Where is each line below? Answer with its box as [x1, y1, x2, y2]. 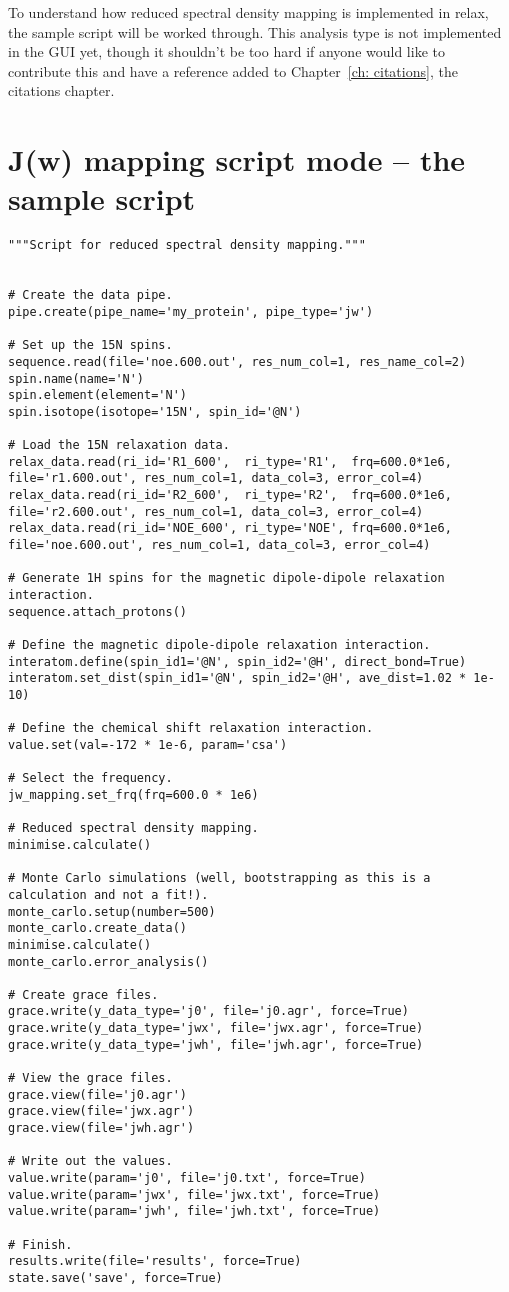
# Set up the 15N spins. [8, 338, 173, 353]
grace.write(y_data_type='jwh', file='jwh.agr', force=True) [8, 1037, 424, 1052]
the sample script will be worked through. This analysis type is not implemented [8, 21, 502, 42]
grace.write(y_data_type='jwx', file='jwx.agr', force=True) [8, 1021, 424, 1036]
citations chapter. [8, 80, 115, 101]
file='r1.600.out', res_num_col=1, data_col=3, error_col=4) [8, 471, 424, 486]
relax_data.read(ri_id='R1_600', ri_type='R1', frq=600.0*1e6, [8, 454, 452, 469]
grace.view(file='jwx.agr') [8, 1104, 195, 1119]
